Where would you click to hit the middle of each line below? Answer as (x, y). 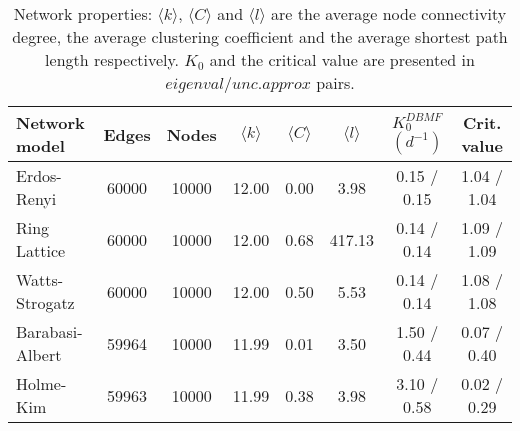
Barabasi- (49, 331)
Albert (39, 354)
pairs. (335, 82)
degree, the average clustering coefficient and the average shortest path (260, 36)
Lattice (41, 250)
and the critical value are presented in (342, 59)
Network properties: (83, 13)
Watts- (40, 279)
